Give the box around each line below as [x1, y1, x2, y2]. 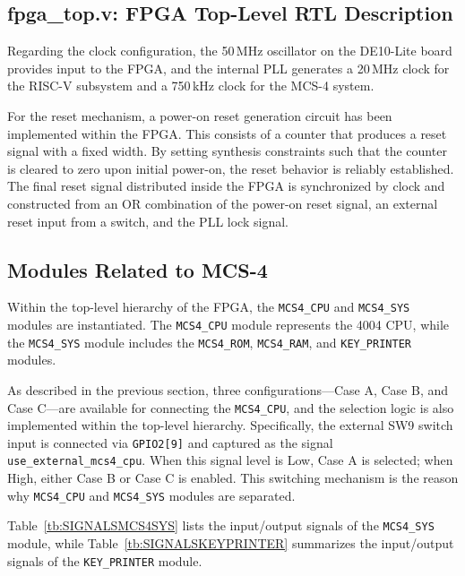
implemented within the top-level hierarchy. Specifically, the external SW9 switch [7, 416, 453, 434]
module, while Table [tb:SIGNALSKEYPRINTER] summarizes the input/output [7, 533, 454, 552]
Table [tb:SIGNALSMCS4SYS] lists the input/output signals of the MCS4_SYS [7, 516, 435, 535]
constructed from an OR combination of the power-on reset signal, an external [7, 193, 438, 212]
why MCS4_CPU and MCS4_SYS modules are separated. [7, 486, 296, 504]
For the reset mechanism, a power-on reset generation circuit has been [7, 106, 392, 125]
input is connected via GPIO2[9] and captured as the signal [7, 433, 333, 451]
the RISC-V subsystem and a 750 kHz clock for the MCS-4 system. [7, 76, 375, 95]
